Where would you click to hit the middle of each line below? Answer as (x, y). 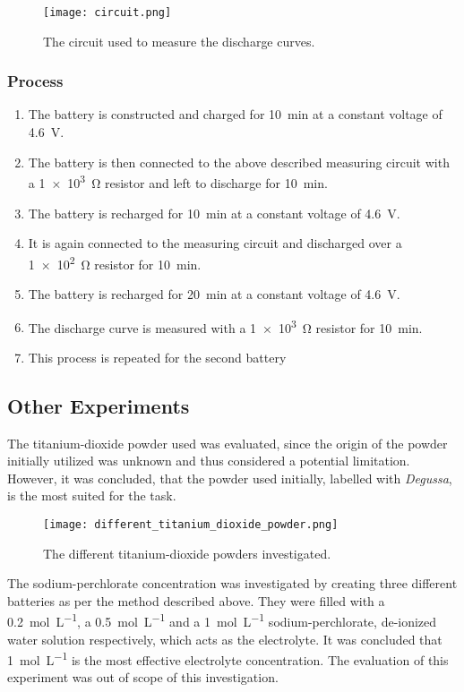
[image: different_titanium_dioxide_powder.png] (191, 524)
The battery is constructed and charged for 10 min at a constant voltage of (235, 114)
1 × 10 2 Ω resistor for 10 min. (115, 262)
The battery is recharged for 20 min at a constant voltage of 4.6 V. (214, 293)
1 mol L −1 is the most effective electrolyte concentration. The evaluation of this (228, 658)
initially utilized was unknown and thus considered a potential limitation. (209, 461)
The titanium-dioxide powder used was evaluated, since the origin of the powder (228, 443)
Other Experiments (99, 405)
